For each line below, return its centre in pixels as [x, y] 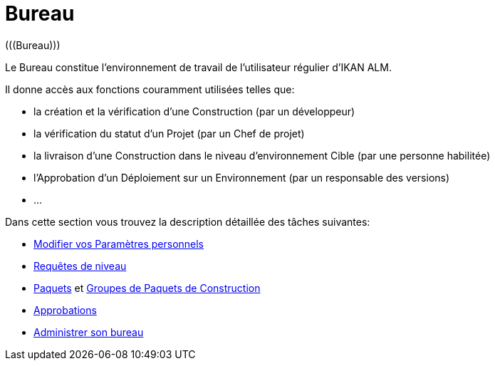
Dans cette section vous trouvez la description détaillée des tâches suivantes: [188, 221]
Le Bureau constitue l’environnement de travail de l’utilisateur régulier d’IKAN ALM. [198, 67]
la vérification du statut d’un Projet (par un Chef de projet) [169, 133]
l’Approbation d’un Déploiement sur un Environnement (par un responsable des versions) [242, 177]
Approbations [65, 310]
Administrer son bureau [89, 332]
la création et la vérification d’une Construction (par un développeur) [194, 111]
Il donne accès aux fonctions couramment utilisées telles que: [150, 89]
